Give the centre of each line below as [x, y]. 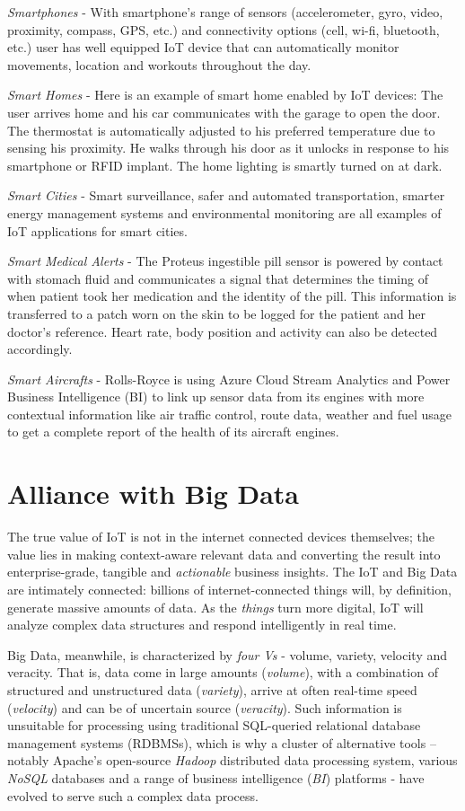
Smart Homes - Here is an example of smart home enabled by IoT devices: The [225, 95]
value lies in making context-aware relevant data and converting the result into [224, 554]
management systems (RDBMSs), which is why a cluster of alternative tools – [222, 742]
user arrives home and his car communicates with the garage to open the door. [224, 112]
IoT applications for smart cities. [97, 230]
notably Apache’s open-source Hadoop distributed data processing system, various [232, 760]
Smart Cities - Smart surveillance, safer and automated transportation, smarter [226, 195]
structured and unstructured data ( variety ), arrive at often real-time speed [212, 689]
